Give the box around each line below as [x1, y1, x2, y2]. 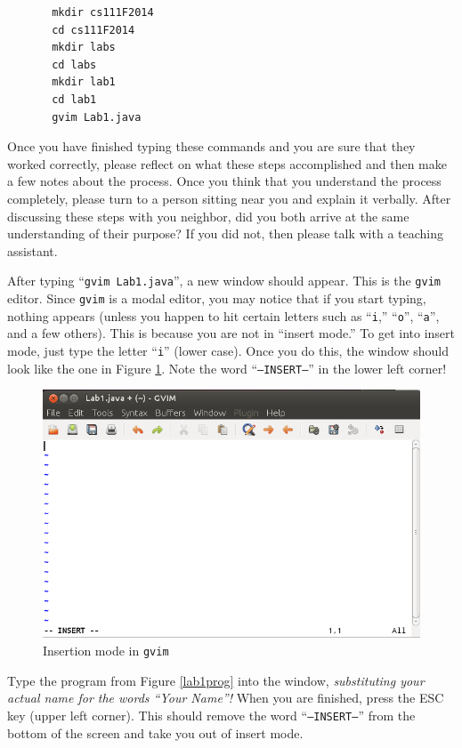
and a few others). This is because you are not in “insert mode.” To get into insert [7, 324, 456, 342]
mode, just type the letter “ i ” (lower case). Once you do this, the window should [7, 341, 449, 359]
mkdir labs [52, 41, 116, 54]
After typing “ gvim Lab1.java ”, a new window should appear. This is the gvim [7, 271, 441, 290]
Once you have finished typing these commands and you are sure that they [7, 137, 416, 156]
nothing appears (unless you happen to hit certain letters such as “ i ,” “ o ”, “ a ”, [7, 306, 440, 325]
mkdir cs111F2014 [52, 6, 154, 19]
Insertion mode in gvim [43, 641, 169, 660]
